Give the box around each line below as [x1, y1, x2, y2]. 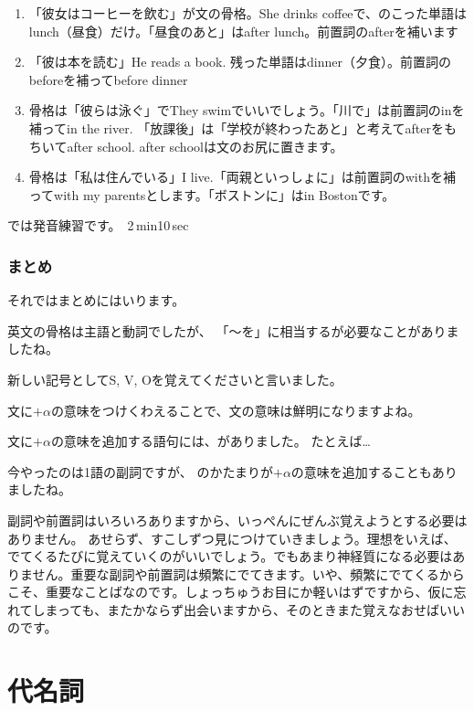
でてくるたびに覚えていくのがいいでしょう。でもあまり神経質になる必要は [7, 547, 453, 566]
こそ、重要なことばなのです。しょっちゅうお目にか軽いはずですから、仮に [7, 582, 454, 601]
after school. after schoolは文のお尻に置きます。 [67, 136, 343, 155]
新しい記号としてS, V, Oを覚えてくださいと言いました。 [7, 369, 342, 388]
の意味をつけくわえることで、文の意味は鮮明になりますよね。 [50, 400, 421, 419]
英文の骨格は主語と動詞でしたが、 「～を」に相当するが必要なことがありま [7, 321, 459, 340]
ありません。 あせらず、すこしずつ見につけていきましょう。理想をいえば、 [7, 528, 457, 547]
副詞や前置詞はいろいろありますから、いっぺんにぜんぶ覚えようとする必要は [7, 510, 468, 529]
